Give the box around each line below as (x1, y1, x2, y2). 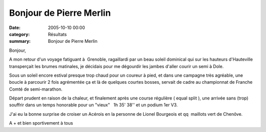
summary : (9, 38, 31, 44)
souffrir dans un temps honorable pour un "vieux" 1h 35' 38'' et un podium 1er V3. (9, 102, 178, 108)
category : (9, 31, 30, 37)
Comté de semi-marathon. (9, 86, 63, 92)
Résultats (48, 31, 67, 37)
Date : (9, 25, 21, 31)
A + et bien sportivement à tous (9, 120, 73, 126)
